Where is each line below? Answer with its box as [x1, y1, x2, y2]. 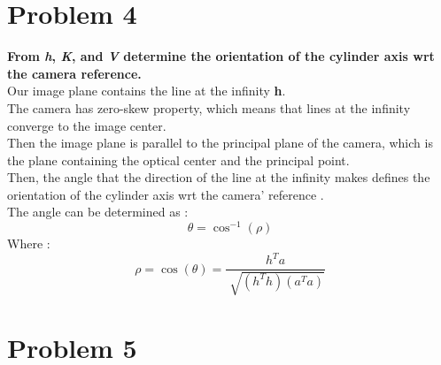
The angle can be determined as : [7, 202, 189, 221]
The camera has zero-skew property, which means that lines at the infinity [7, 98, 411, 117]
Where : [7, 234, 50, 253]
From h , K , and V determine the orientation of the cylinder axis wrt [7, 47, 435, 65]
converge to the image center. [7, 116, 166, 134]
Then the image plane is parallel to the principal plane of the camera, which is [7, 133, 433, 152]
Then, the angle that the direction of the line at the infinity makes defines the [7, 168, 430, 186]
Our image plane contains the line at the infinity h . [7, 81, 286, 100]
